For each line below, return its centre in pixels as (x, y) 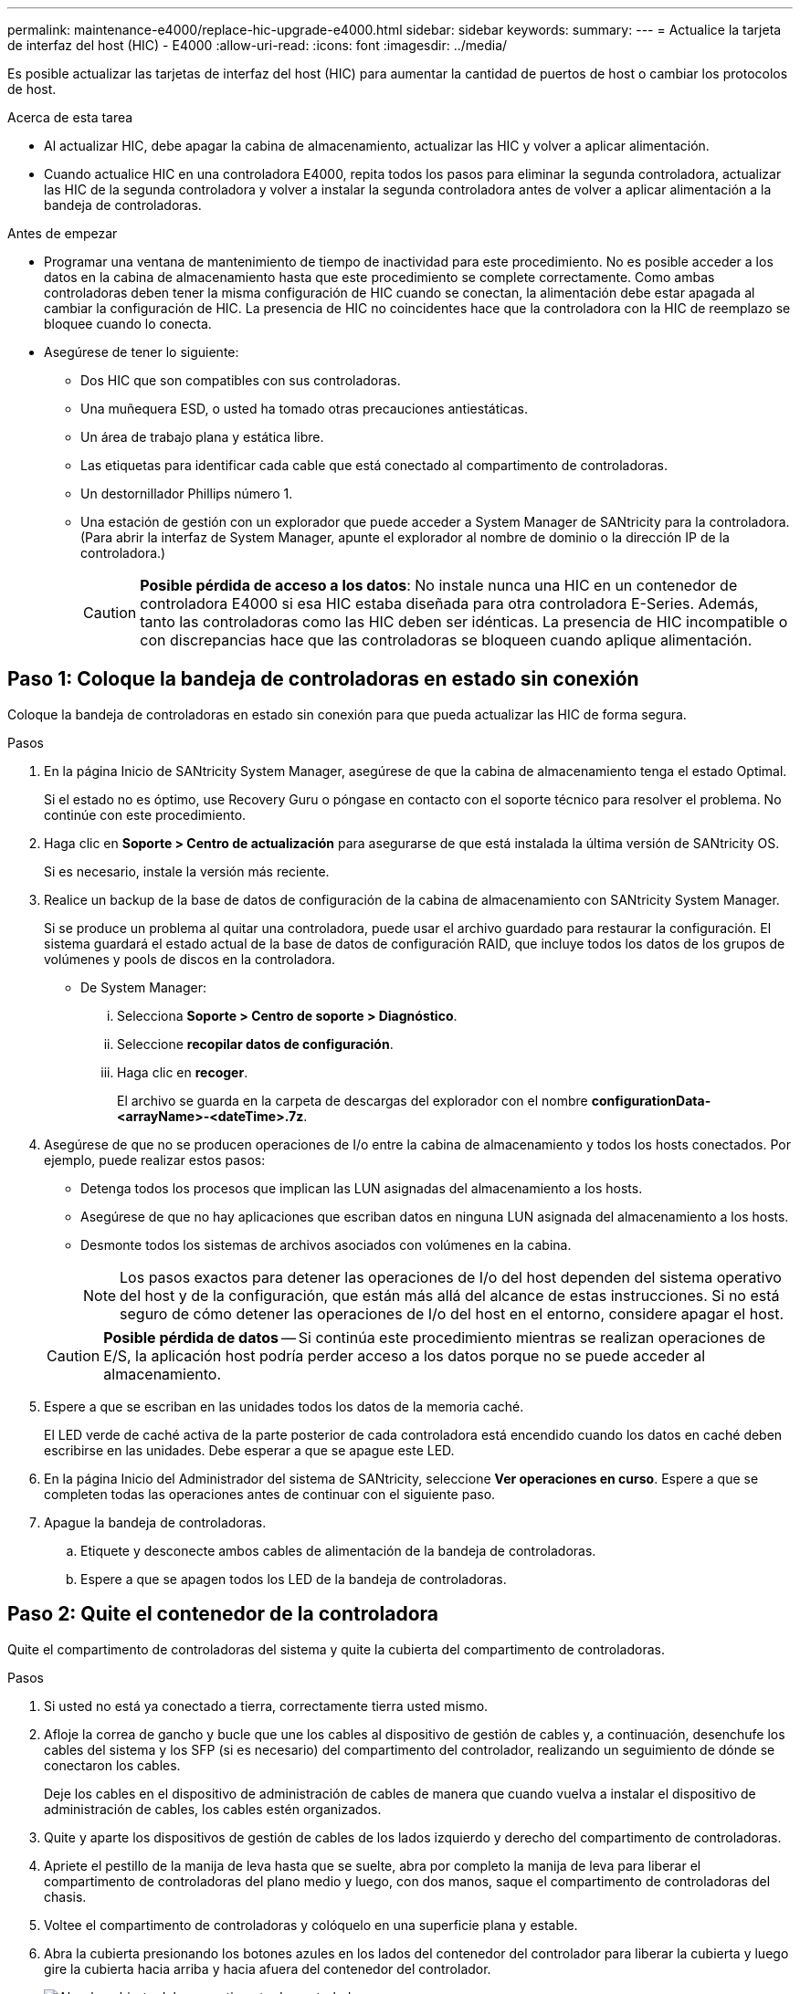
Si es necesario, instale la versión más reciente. (187, 871)
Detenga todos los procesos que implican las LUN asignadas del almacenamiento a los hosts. (362, 1188)
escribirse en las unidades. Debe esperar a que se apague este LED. (249, 1450)
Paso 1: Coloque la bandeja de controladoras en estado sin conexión (323, 679)
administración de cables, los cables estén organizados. (213, 1809)
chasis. (65, 1896)
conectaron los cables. (112, 1765)
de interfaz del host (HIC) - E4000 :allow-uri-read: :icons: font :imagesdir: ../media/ (258, 45)
